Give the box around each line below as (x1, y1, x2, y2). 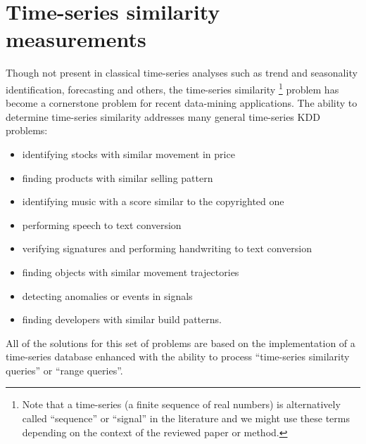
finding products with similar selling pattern (22, 170, 213, 185)
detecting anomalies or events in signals (22, 288, 193, 303)
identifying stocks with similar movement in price (22, 146, 235, 161)
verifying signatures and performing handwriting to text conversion (22, 241, 312, 256)
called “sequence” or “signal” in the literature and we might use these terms (22, 411, 350, 426)
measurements (6, 25, 146, 53)
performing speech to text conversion (22, 217, 182, 232)
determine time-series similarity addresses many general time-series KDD (6, 109, 320, 124)
